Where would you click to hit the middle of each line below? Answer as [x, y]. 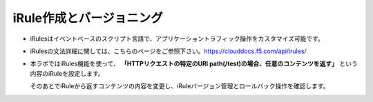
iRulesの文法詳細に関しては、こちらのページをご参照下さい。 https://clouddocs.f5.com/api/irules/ [168, 51]
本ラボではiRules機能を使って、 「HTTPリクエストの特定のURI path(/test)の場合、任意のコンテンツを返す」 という [194, 64]
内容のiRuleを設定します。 [67, 73]
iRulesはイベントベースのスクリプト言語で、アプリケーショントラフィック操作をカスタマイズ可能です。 [177, 39]
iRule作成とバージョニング [88, 18]
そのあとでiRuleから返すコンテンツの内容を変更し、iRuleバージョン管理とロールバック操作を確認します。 [180, 86]
